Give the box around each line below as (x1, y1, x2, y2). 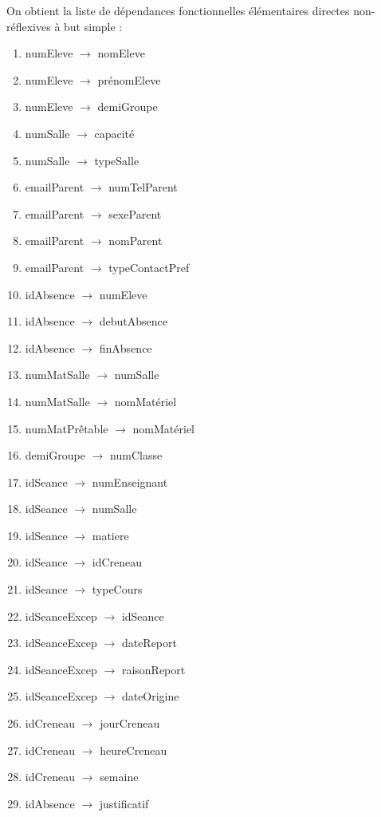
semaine (100, 768, 139, 785)
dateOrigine (121, 688, 179, 705)
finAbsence (99, 339, 152, 356)
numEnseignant (92, 473, 168, 490)
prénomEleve (97, 71, 161, 88)
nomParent (108, 232, 163, 249)
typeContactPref (108, 259, 190, 275)
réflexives (6, 18, 51, 34)
